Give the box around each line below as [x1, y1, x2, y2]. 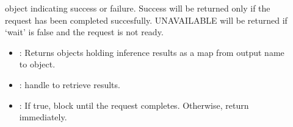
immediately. [19, 111, 67, 123]
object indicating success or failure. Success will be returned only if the [5, 2, 270, 14]
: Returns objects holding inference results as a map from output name [19, 46, 284, 58]
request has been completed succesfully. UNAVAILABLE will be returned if [5, 13, 288, 26]
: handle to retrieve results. [19, 78, 120, 91]
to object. [19, 58, 56, 70]
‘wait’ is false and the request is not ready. [5, 26, 164, 38]
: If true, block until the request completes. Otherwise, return [19, 98, 249, 111]
